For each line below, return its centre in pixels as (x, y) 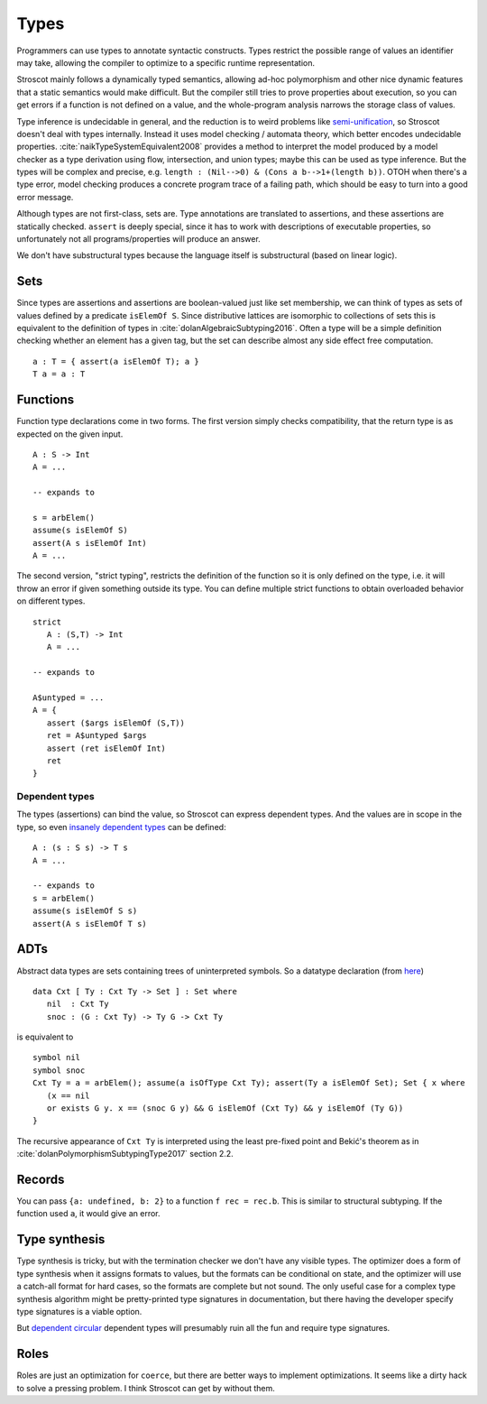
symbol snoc (59, 1070)
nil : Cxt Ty (78, 1004)
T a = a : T (59, 374)
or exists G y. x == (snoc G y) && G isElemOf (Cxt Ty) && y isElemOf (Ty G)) (225, 1108)
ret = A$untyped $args (97, 736)
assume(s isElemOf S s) (85, 911)
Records (41, 1179)
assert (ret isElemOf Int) (106, 748)
